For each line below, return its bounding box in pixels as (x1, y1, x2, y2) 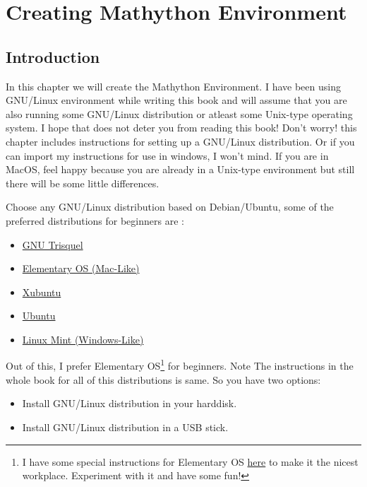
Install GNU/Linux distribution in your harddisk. (22, 396, 237, 411)
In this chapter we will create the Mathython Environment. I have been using (6, 78, 341, 93)
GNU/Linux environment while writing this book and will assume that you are (6, 93, 347, 107)
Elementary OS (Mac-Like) (22, 261, 140, 276)
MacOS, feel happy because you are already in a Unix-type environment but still (6, 162, 355, 177)
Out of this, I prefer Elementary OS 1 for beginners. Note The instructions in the (6, 356, 354, 373)
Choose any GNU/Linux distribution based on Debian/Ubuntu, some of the (6, 199, 334, 214)
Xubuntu (22, 284, 61, 299)
